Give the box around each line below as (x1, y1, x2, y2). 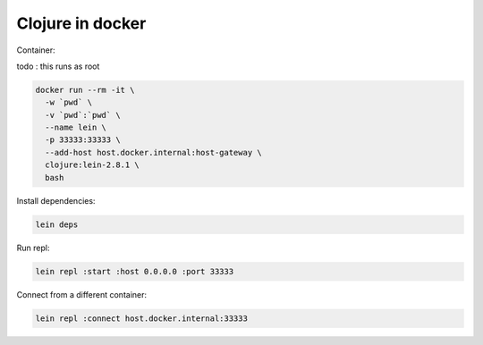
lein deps (35, 219, 79, 230)
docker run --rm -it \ (35, 85, 135, 95)
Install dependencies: (16, 195, 96, 206)
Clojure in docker (16, 13, 147, 33)
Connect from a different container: (16, 289, 148, 299)
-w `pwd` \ (45, 97, 93, 107)
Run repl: (16, 242, 50, 253)
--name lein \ (45, 122, 107, 133)
